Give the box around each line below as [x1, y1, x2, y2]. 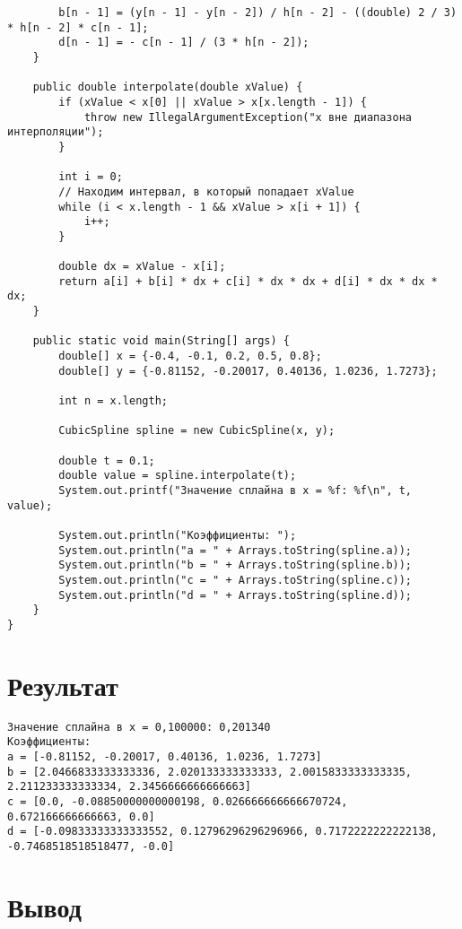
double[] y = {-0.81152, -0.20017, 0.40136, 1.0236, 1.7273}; [58, 364, 438, 378]
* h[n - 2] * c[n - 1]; [7, 21, 149, 34]
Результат [7, 666, 118, 703]
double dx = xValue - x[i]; [58, 260, 226, 273]
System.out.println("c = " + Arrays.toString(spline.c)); [58, 573, 413, 586]
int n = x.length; [58, 395, 168, 408]
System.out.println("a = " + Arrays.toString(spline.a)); [58, 543, 413, 557]
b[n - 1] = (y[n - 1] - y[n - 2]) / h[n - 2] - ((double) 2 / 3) [58, 6, 458, 19]
